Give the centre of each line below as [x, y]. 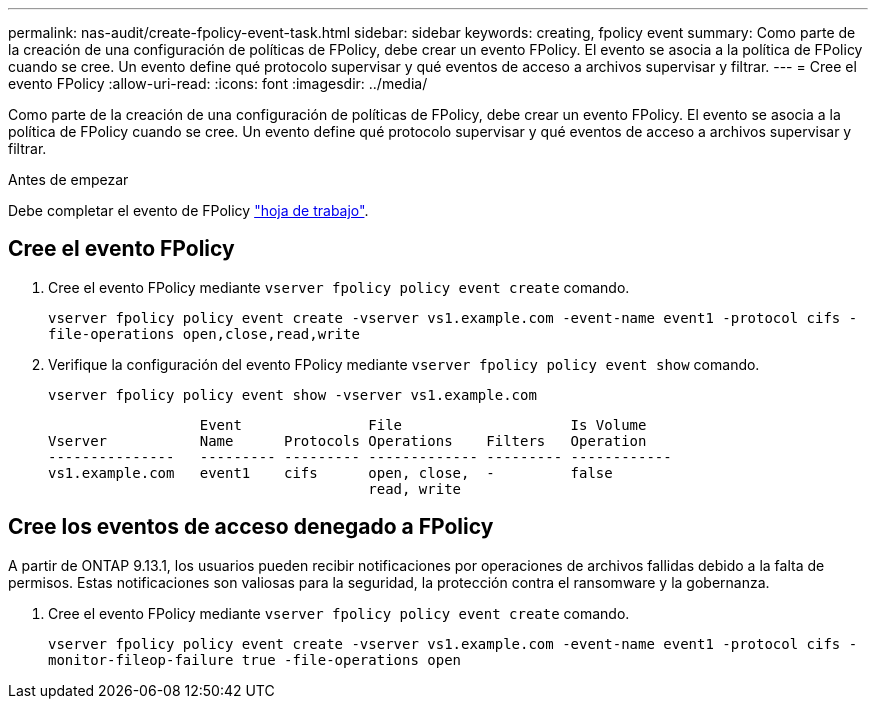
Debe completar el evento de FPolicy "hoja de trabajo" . [188, 210]
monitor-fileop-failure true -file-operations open [255, 659]
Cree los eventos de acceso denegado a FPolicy [251, 527]
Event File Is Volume [423, 424]
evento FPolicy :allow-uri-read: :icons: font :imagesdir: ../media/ [218, 83]
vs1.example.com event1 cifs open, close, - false [330, 472]
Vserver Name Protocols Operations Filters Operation [347, 440]
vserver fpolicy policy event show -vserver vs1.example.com [292, 394]
